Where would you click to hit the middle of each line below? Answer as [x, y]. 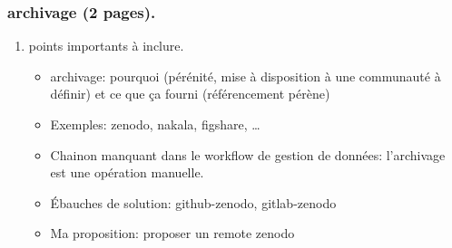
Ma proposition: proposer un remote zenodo [172, 233]
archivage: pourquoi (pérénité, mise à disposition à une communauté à [246, 76]
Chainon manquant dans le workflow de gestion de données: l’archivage [248, 154]
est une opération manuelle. [127, 172]
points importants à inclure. [106, 46]
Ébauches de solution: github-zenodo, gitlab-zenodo [193, 202]
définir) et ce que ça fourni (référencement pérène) [190, 94]
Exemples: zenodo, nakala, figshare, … [155, 124]
